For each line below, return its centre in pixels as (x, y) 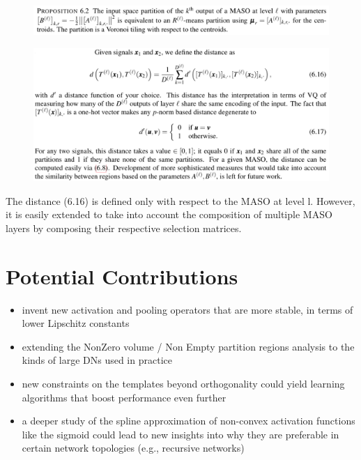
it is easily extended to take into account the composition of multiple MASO (169, 214)
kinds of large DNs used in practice (97, 360)
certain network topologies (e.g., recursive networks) (133, 448)
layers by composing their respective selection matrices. (124, 228)
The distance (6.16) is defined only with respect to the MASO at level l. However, (180, 200)
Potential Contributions (122, 276)
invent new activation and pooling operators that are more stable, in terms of (187, 309)
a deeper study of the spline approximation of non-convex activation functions (189, 421)
